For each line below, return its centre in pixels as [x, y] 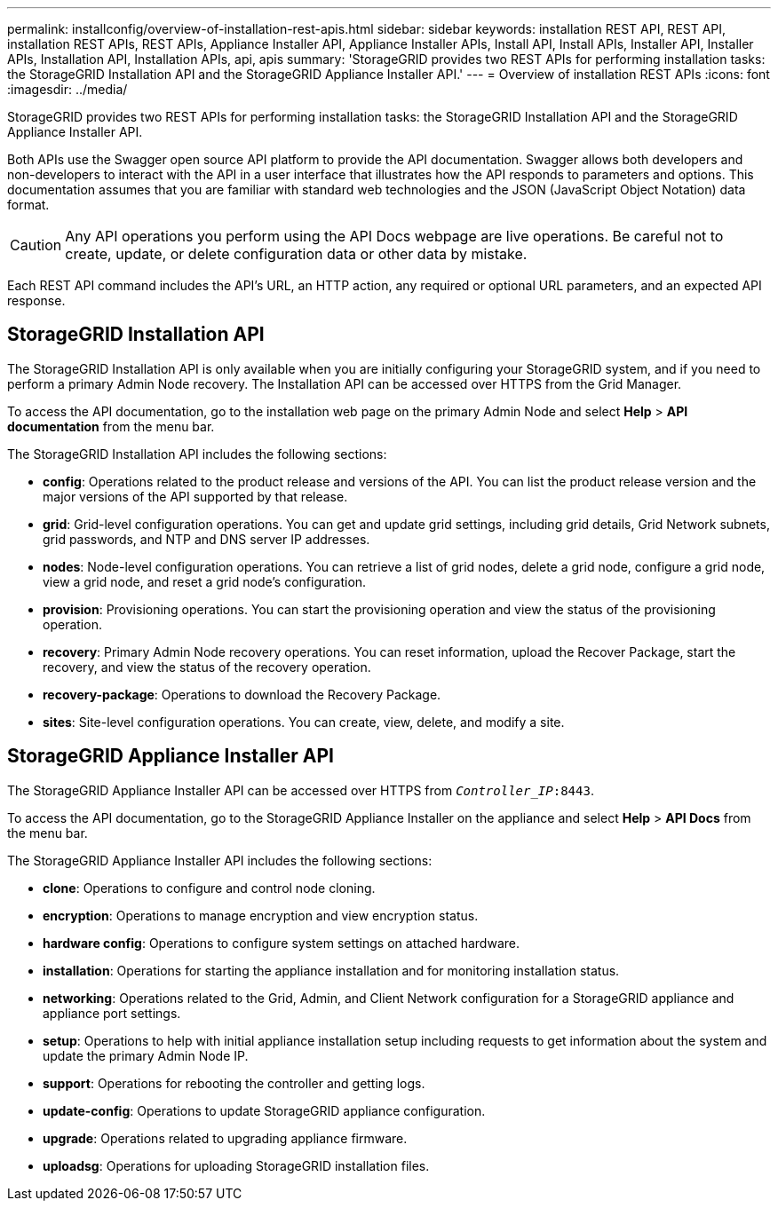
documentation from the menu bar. [111, 426]
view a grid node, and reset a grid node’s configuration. [205, 581]
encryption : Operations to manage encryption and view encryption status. [261, 915]
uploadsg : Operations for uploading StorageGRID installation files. [236, 1165]
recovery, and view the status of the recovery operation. [207, 667]
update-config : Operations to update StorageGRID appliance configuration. [264, 1110]
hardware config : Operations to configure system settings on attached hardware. [281, 943]
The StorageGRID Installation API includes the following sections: [197, 454]
